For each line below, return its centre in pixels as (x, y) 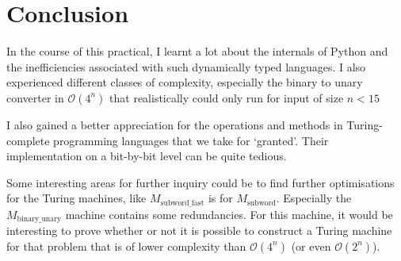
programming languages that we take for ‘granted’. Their (191, 140)
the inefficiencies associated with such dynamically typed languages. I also (186, 66)
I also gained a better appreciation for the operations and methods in (175, 124)
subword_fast (182, 203)
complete (28, 140)
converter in (35, 97)
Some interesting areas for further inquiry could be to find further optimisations (200, 182)
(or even (311, 246)
